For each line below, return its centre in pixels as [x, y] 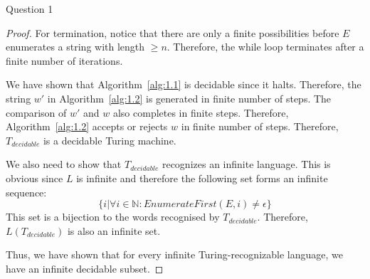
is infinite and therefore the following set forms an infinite [202, 178]
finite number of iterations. [64, 60]
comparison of [36, 112]
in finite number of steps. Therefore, [260, 126]
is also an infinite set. [114, 230]
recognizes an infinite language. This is [246, 164]
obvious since [35, 178]
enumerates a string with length [75, 47]
